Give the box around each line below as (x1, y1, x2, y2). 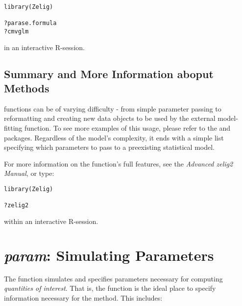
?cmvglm (4, 28, 29, 35)
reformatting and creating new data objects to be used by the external (4, 113, 216, 123)
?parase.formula (4, 20, 57, 27)
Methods (4, 81, 49, 95)
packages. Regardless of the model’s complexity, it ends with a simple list (4, 132, 224, 142)
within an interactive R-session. (4, 216, 98, 226)
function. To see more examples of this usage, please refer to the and (24, 123, 231, 133)
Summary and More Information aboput (4, 66, 214, 81)
